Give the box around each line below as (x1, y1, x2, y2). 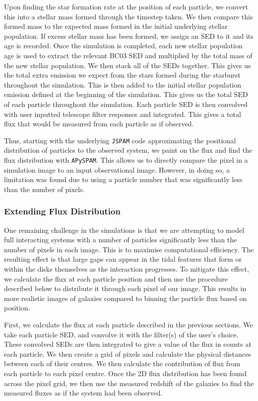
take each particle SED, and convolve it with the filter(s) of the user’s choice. (4, 329, 239, 339)
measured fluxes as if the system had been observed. (4, 388, 163, 398)
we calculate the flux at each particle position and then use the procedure (4, 273, 228, 284)
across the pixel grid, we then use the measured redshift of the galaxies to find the (4, 378, 254, 388)
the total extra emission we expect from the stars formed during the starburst (4, 70, 241, 80)
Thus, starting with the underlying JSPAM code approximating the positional (4, 135, 236, 145)
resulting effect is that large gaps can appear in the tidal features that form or (4, 254, 242, 264)
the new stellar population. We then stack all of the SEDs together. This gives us (4, 60, 251, 70)
